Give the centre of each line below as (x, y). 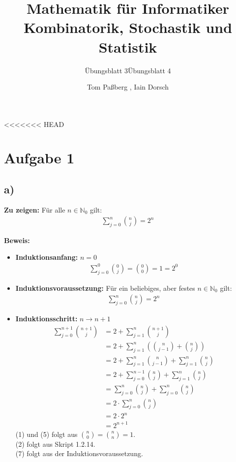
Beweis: (17, 240)
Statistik (128, 46)
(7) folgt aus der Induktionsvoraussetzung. (79, 453)
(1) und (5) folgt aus (46, 434)
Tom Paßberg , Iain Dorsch (128, 87)
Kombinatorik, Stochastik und (128, 27)
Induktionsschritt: (46, 319)
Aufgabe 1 (39, 158)
